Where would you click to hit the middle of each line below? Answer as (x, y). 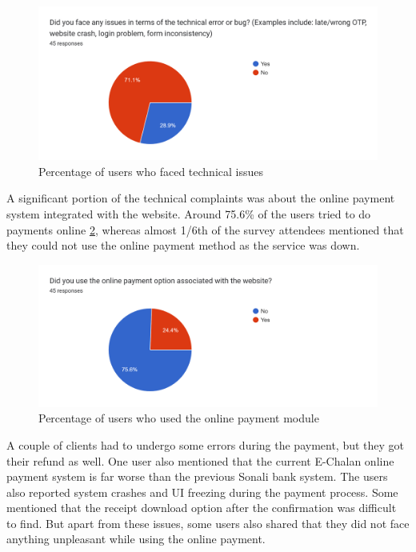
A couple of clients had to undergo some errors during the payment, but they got (206, 444)
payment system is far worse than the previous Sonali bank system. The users (197, 476)
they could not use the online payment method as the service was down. (183, 245)
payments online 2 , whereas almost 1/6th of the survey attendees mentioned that (205, 229)
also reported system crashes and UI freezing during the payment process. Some (202, 492)
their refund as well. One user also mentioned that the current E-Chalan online (200, 460)
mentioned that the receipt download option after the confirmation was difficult (202, 508)
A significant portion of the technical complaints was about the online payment (201, 198)
